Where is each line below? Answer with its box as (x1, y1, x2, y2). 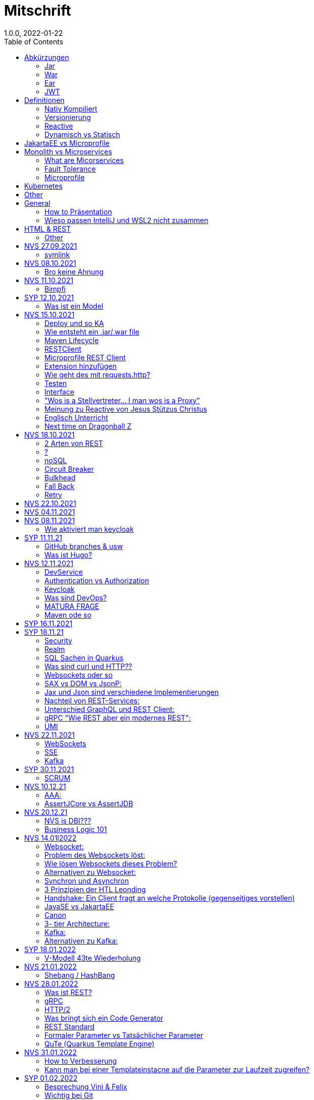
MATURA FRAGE (44, 601, 99, 611)
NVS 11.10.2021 (24, 276, 74, 285)
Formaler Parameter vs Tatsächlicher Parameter (44, 1030, 203, 1039)
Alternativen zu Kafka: (44, 936, 118, 945)
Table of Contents (4, 37, 64, 46)
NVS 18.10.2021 (24, 430, 75, 439)
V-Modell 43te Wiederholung (44, 953, 141, 962)
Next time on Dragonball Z (44, 421, 132, 430)
